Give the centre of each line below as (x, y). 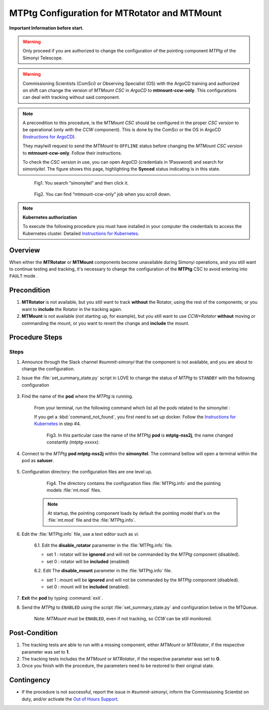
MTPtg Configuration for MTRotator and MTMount (115, 13)
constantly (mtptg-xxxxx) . (73, 442)
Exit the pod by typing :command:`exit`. (62, 598)
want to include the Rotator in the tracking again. (72, 309)
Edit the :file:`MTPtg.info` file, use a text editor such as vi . (80, 534)
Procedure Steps (36, 338)
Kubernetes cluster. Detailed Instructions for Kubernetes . (81, 233)
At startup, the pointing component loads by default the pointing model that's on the (134, 513)
